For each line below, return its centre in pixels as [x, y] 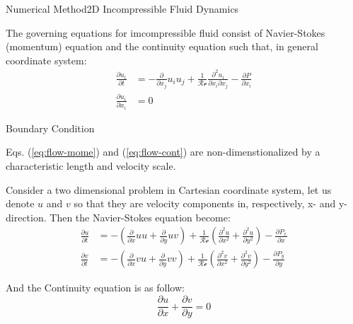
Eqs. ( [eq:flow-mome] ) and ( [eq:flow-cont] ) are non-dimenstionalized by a [163, 152]
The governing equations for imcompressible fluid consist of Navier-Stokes [166, 32]
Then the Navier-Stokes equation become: [140, 217]
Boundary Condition [50, 128]
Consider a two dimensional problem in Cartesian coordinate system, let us [169, 189]
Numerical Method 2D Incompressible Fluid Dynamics [122, 8]
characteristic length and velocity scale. [91, 166]
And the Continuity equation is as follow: [95, 288]
